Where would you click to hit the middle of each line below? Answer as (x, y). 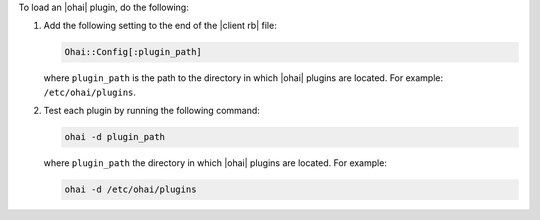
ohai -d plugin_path (114, 137)
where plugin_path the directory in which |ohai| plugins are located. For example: (215, 163)
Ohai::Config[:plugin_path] (133, 52)
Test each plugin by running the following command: (151, 111)
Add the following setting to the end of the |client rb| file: (160, 26)
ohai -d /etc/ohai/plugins (130, 189)
